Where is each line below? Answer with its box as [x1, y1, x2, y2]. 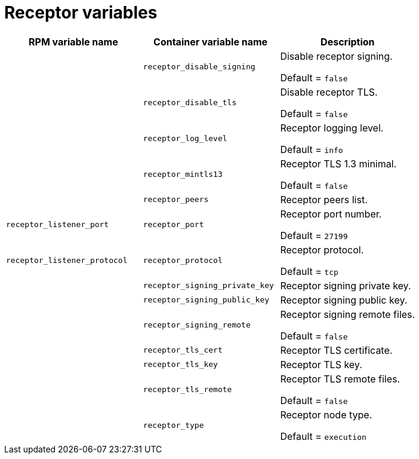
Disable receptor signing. [280, 50, 393, 62]
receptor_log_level [143, 134, 227, 143]
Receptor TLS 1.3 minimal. [280, 157, 397, 170]
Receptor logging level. [280, 121, 384, 134]
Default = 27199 [280, 229, 348, 241]
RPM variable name [29, 35, 118, 48]
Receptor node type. [280, 408, 372, 421]
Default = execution [280, 430, 366, 442]
